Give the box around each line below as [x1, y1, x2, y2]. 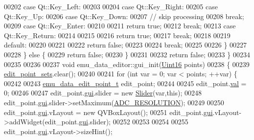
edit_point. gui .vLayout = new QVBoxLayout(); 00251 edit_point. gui [4, 107, 213, 117]
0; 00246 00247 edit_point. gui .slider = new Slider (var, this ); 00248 [4, 88, 202, 98]
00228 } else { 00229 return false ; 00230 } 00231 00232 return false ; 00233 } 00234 [4, 49, 250, 59]
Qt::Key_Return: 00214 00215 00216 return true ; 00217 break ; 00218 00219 [4, 30, 231, 40]
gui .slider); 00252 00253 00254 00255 [79, 117, 188, 127]
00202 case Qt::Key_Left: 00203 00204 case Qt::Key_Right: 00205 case [4, 1, 218, 11]
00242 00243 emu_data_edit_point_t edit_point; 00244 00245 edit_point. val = [4, 78, 247, 88]
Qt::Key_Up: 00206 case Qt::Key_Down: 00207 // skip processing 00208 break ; [4, 11, 244, 21]
